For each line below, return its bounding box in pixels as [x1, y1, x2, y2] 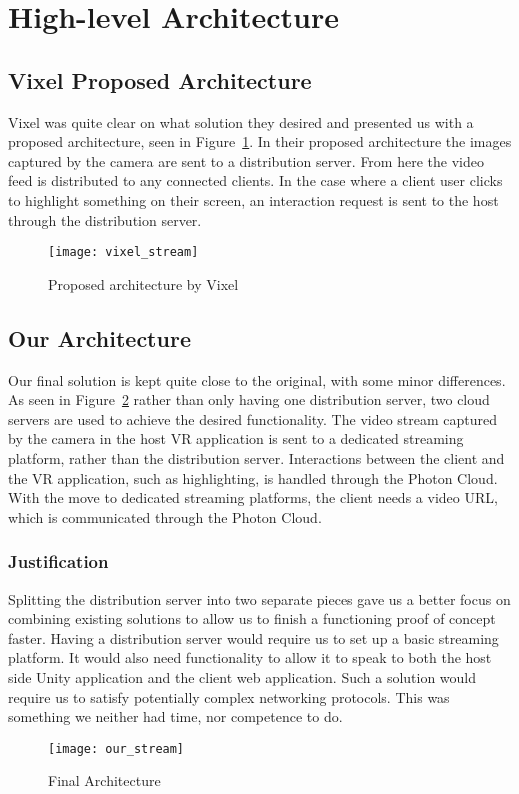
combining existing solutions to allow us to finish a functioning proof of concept [8, 608, 496, 629]
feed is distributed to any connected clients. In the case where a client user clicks [8, 170, 503, 191]
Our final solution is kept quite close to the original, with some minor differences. [8, 369, 506, 390]
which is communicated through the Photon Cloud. [8, 506, 322, 527]
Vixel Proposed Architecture [8, 64, 312, 95]
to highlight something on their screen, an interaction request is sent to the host [8, 189, 499, 210]
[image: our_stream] [48, 741, 185, 756]
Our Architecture [8, 322, 191, 353]
